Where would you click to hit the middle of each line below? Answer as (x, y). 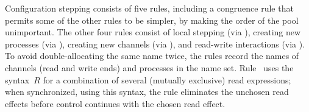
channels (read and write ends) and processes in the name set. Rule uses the (149, 67)
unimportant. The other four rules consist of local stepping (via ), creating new (153, 32)
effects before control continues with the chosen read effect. (115, 103)
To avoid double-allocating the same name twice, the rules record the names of (152, 56)
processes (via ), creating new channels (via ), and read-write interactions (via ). (155, 44)
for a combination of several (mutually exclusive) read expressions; (167, 79)
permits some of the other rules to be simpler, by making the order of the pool (152, 20)
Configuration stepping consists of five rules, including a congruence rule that (149, 8)
